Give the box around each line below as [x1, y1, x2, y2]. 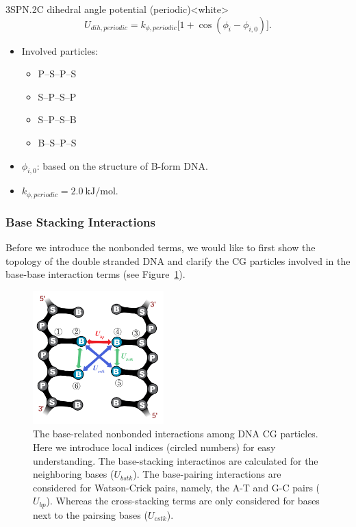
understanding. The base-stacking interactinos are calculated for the [33, 453, 318, 467]
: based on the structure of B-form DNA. [36, 158, 208, 172]
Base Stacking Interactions [5, 213, 155, 230]
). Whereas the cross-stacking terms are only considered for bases [46, 493, 320, 508]
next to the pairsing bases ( [33, 507, 148, 522]
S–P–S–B [38, 112, 77, 127]
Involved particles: [21, 43, 99, 57]
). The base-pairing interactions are [133, 467, 281, 481]
